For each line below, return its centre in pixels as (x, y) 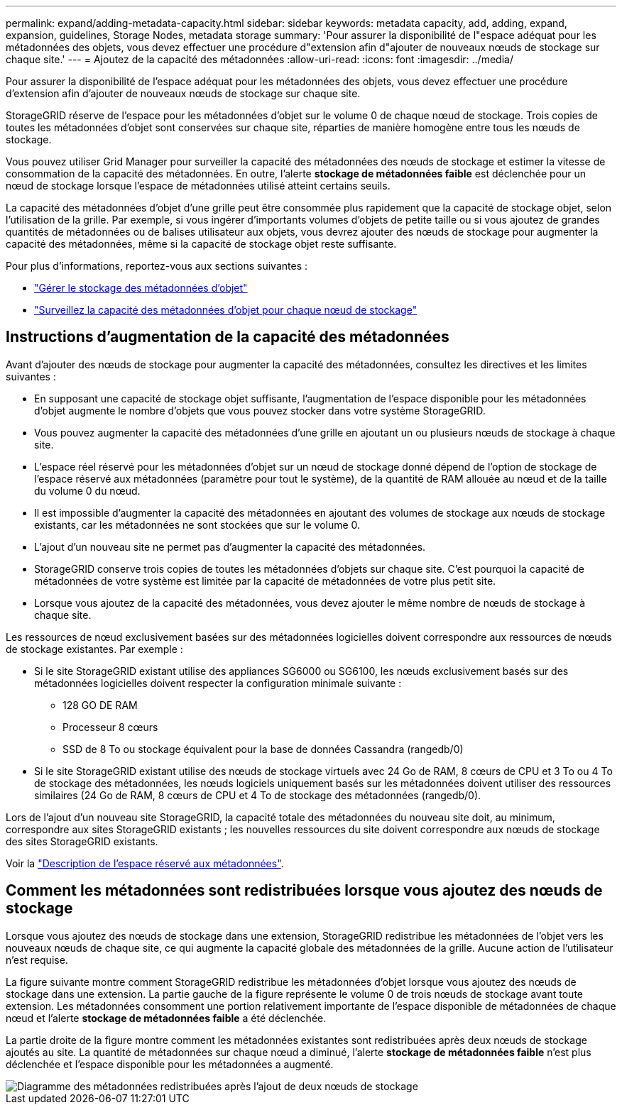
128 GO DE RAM (100, 705)
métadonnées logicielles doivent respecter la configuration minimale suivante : (218, 683)
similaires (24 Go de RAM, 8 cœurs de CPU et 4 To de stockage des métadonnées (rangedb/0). (258, 795)
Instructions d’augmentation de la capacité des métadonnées (228, 337)
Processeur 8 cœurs (110, 727)
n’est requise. (37, 960)
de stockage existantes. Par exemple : (94, 649)
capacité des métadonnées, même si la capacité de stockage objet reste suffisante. (201, 244)
